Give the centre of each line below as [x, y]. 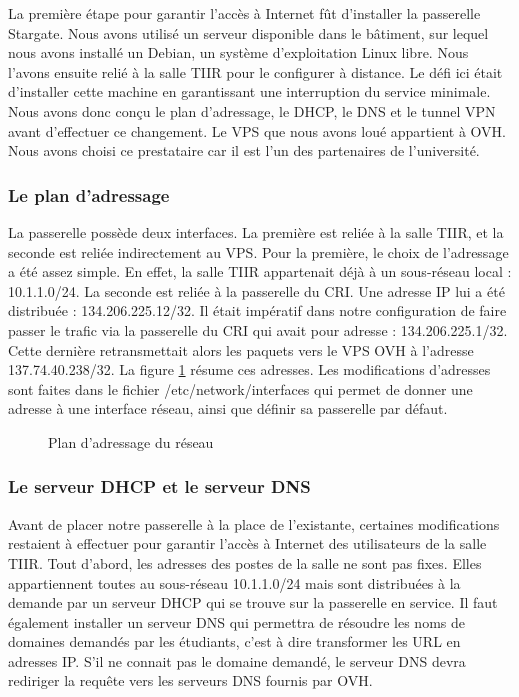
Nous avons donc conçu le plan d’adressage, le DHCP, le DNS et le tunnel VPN [252, 110]
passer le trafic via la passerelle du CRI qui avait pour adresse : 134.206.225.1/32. [258, 329]
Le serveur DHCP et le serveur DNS [159, 486]
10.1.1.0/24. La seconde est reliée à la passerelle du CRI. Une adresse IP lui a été [256, 290]
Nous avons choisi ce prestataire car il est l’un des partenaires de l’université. [244, 150]
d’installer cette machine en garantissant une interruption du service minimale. [249, 91]
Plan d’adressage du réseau [131, 441]
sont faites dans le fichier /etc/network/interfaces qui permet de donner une [240, 388]
